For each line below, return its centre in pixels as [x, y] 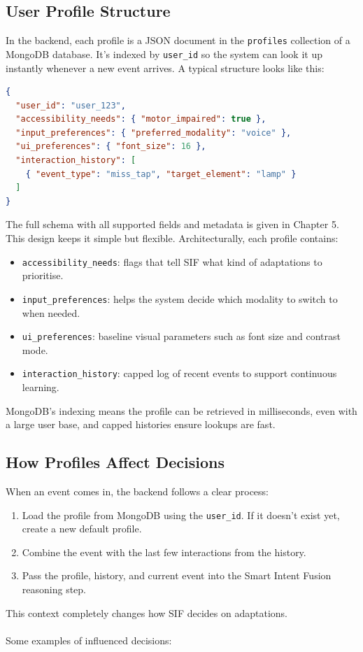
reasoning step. [54, 589]
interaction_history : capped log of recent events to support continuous [179, 373]
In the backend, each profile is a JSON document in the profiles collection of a [178, 40]
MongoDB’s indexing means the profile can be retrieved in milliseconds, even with [181, 410]
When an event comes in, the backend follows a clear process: [137, 491]
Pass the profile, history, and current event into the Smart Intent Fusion [177, 575]
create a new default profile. [82, 529]
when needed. [51, 312]
